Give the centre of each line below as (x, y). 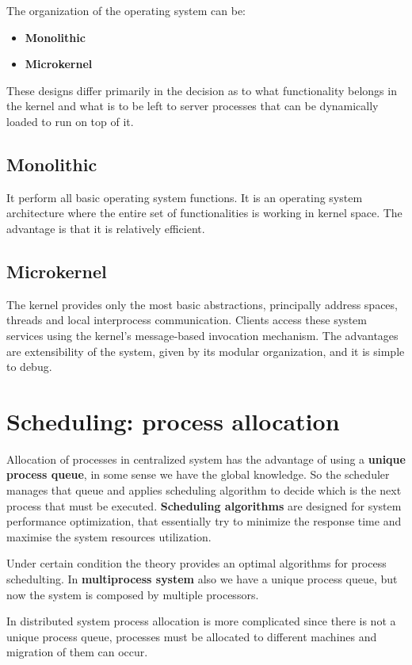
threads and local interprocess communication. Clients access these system (187, 320)
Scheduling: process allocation (173, 420)
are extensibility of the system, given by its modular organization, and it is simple (206, 351)
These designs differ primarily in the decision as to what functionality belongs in (202, 90)
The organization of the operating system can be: (126, 10)
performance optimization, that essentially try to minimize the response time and (204, 521)
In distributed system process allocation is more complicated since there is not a (201, 621)
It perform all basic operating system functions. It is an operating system (185, 197)
